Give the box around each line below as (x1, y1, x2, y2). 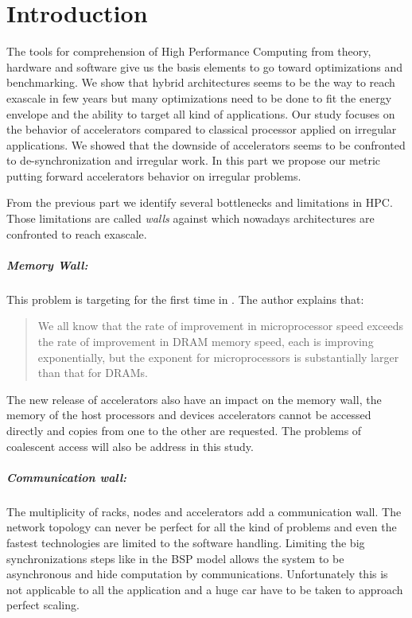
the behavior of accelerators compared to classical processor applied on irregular (6, 121, 397, 138)
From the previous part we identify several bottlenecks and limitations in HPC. (6, 194, 393, 211)
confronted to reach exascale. (6, 225, 147, 242)
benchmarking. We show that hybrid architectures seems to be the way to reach (6, 74, 395, 91)
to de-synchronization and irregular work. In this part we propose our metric (6, 152, 380, 169)
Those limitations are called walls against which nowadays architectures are (6, 210, 375, 227)
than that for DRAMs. (37, 364, 148, 381)
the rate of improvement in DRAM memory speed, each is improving (37, 333, 374, 349)
